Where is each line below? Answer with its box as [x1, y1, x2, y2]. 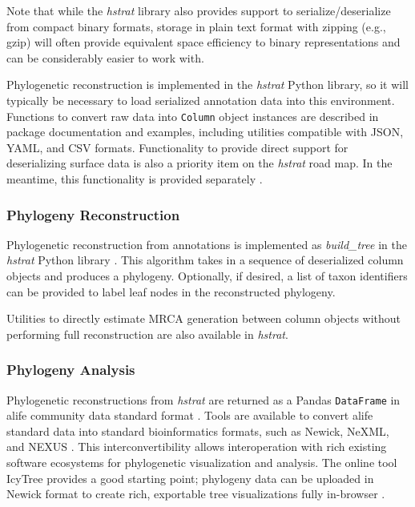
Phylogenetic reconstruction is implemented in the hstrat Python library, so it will [6, 76, 409, 93]
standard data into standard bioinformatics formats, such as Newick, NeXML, [6, 422, 389, 439]
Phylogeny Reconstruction [6, 204, 180, 224]
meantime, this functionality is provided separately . [6, 171, 263, 187]
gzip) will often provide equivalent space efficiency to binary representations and [6, 34, 401, 50]
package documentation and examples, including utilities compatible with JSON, [6, 123, 404, 140]
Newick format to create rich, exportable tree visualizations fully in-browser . [6, 485, 385, 502]
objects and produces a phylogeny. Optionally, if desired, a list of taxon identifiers [6, 268, 408, 284]
